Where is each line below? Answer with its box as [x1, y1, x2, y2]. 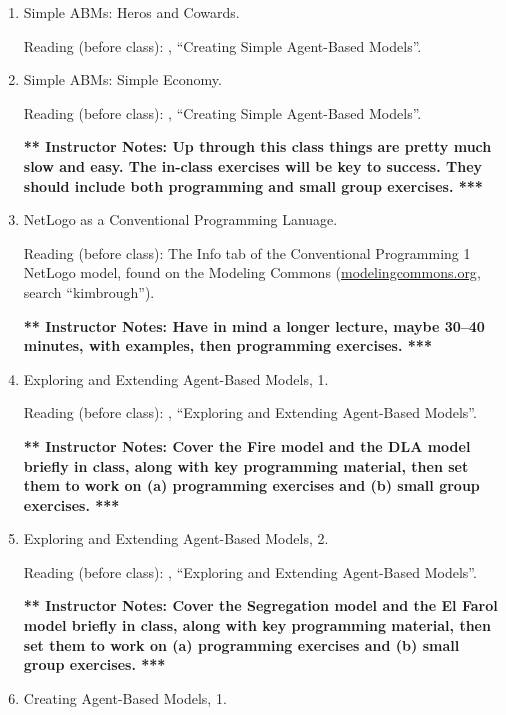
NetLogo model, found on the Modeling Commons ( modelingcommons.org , [23, 262, 481, 283]
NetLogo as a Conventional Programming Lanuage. [23, 209, 338, 230]
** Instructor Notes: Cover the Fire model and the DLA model [23, 435, 471, 456]
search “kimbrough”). [23, 281, 155, 302]
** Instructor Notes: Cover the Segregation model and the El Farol [23, 595, 498, 616]
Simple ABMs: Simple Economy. [23, 69, 222, 90]
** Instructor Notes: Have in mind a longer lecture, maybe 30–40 [23, 315, 485, 336]
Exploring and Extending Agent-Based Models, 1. [23, 368, 329, 389]
